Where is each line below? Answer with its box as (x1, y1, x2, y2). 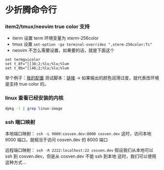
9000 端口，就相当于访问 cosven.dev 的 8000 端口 (5, 137, 108, 143)
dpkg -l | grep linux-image (5, 106, 63, 111)
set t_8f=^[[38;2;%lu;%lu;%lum (5, 62, 69, 67)
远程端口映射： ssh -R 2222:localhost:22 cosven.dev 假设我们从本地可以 (5, 147, 154, 153)
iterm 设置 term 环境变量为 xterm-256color (12, 35, 99, 41)
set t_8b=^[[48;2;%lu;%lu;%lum (5, 66, 69, 71)
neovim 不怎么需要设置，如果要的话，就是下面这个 (12, 48, 114, 53)
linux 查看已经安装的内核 (5, 95, 64, 101)
